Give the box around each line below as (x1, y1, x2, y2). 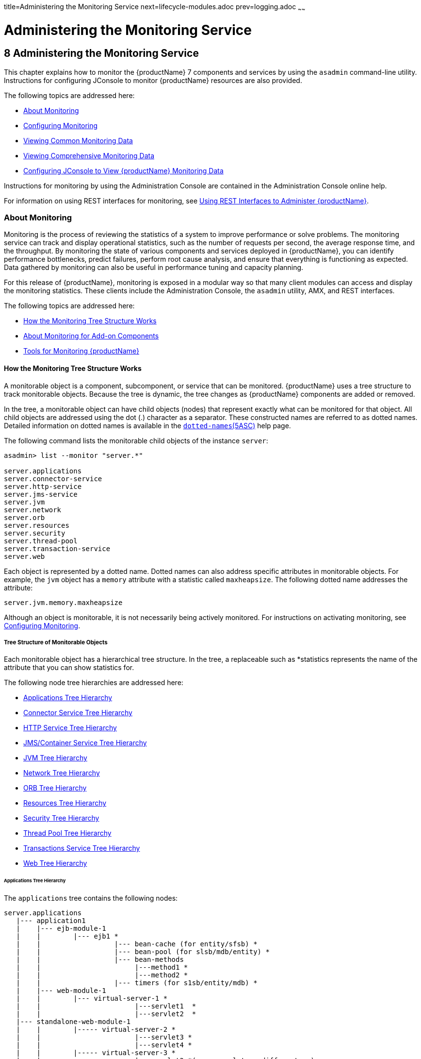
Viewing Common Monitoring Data (23, 136, 133, 145)
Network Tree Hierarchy (23, 769, 100, 777)
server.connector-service (4, 474, 102, 483)
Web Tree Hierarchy (23, 859, 87, 868)
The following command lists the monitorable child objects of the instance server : (4, 436, 268, 445)
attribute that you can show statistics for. (4, 663, 134, 672)
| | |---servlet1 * (16, 1002, 196, 1010)
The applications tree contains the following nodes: (4, 894, 178, 903)
